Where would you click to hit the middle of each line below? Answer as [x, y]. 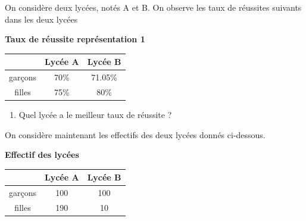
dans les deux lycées [41, 19]
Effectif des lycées [42, 155]
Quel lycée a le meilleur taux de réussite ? [95, 115]
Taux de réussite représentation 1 [75, 39]
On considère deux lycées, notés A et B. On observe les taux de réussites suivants [153, 7]
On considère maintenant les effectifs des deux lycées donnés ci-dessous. [135, 134]
